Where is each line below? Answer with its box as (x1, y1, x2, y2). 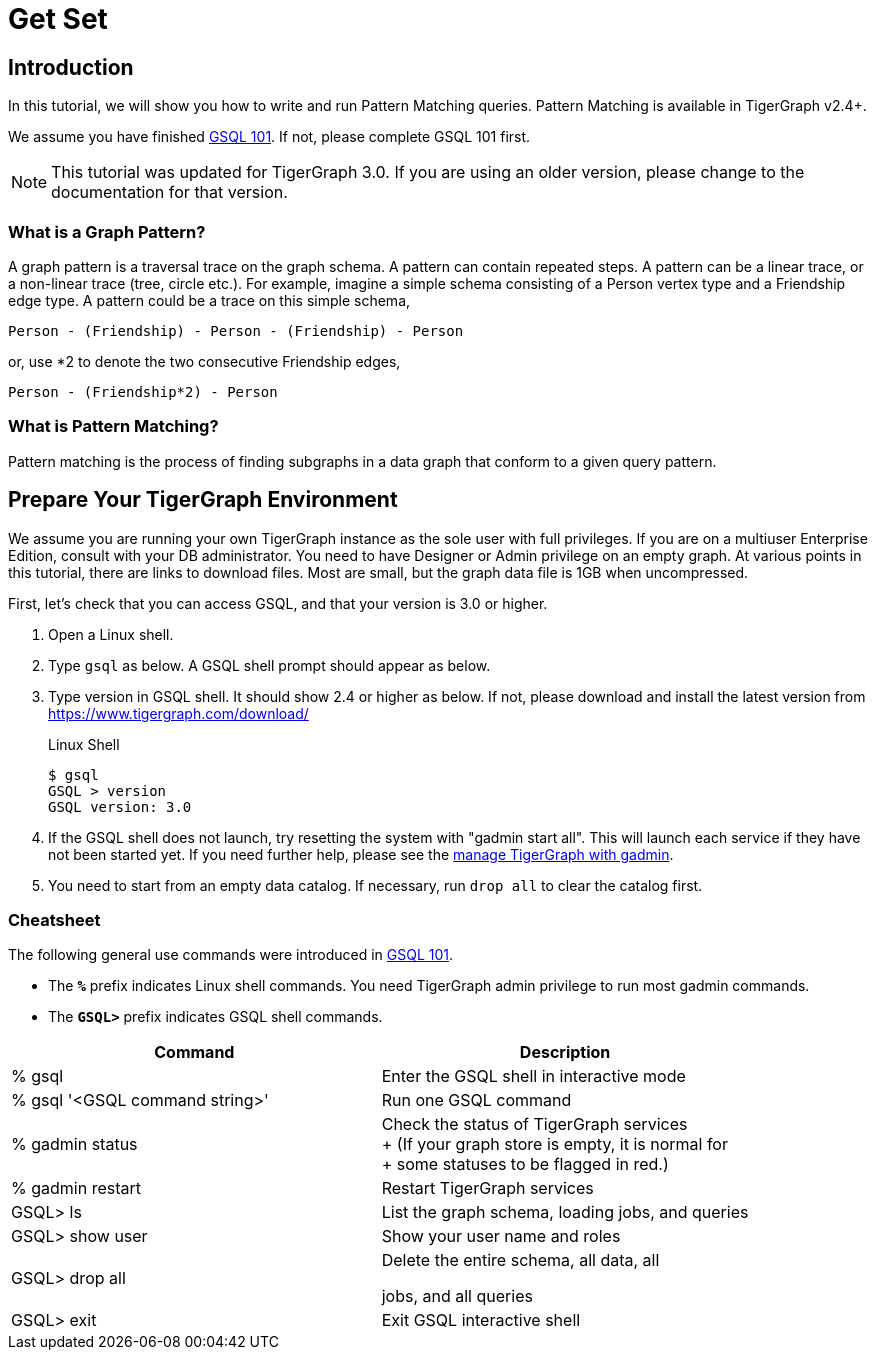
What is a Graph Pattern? (8, 221, 206, 242)
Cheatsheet (8, 909, 101, 930)
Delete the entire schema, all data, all (381, 1250, 660, 1271)
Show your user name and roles (381, 1226, 621, 1247)
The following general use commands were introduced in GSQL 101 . (8, 946, 454, 964)
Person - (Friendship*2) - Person (8, 383, 278, 400)
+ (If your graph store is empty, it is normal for (381, 1134, 728, 1155)
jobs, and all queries (381, 1286, 533, 1307)
